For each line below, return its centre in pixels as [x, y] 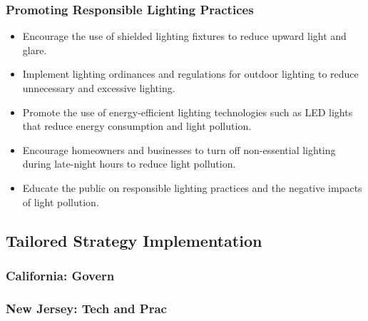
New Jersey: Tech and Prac [86, 308]
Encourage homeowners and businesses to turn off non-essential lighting [179, 149]
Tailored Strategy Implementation [134, 240]
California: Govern [60, 275]
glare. [35, 50]
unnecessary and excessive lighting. [99, 88]
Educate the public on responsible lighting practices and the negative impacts [192, 187]
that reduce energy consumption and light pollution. [137, 126]
